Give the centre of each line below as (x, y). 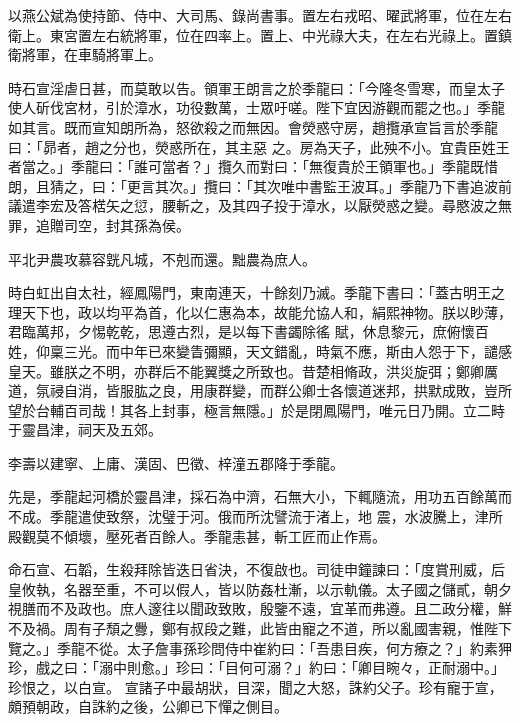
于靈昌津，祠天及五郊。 (85, 429)
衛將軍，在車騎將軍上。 (85, 54)
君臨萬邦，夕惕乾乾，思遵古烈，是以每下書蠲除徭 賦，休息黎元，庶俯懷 (241, 331)
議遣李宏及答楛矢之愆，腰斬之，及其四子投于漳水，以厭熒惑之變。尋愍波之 (253, 205)
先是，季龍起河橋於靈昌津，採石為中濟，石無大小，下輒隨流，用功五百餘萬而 (260, 496)
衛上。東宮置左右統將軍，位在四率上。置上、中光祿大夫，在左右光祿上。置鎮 (260, 34)
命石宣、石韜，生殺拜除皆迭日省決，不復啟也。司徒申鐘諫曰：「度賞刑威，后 (256, 569)
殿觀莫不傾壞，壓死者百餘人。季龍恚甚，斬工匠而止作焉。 (197, 535)
